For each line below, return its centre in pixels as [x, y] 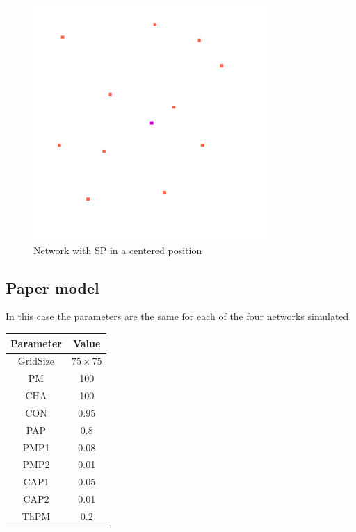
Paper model [52, 287]
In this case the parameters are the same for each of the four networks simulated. [179, 316]
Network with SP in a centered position [118, 250]
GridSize [36, 361]
